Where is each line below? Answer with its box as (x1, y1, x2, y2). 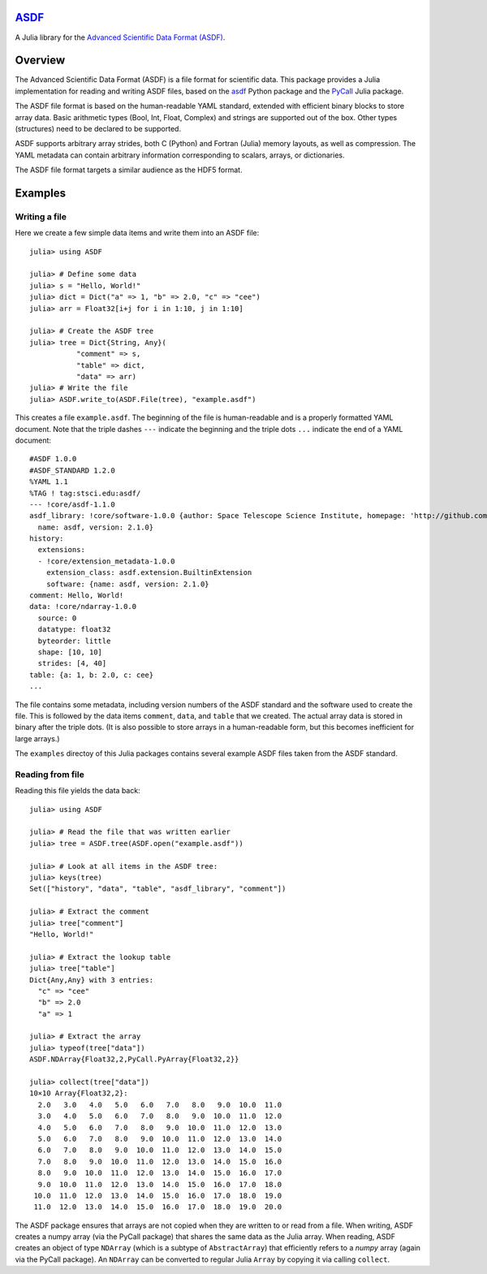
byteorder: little (37, 636, 111, 646)
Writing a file (15, 211, 67, 222)
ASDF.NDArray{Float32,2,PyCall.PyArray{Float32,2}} (29, 1055, 239, 1064)
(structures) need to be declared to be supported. (15, 123, 182, 133)
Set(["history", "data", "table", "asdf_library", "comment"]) (29, 884, 287, 893)
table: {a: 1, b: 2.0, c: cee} (29, 670, 154, 680)
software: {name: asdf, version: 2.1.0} (45, 579, 210, 589)
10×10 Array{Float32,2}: (29, 1089, 128, 1098)
